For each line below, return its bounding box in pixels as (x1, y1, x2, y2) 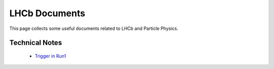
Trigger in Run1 (35, 53, 66, 59)
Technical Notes (9, 39, 62, 47)
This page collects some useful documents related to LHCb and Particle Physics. (9, 25, 179, 31)
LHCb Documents (9, 8, 86, 19)
